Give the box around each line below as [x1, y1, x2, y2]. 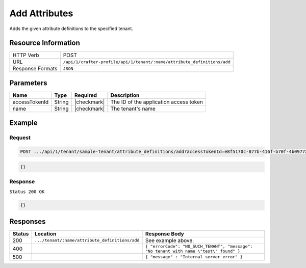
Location [34, 230, 57, 237]
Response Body [145, 230, 185, 237]
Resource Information [9, 39, 80, 47]
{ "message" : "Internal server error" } [145, 254, 243, 260]
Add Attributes [9, 8, 73, 19]
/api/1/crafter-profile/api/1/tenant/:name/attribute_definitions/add [63, 59, 231, 65]
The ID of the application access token [110, 98, 203, 105]
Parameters [9, 78, 47, 87]
